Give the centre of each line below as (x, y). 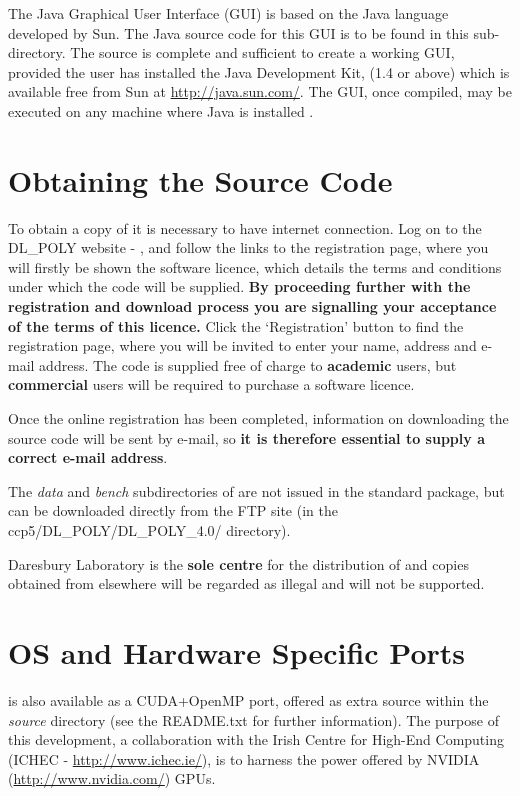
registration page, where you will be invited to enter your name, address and (242, 345)
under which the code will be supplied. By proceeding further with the (239, 286)
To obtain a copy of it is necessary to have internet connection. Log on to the (245, 227)
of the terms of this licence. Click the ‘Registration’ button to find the (236, 325)
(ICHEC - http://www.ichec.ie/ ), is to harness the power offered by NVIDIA (244, 758)
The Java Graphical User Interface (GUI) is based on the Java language (228, 13)
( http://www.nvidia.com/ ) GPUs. (112, 778)
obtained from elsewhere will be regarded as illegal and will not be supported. (246, 583)
